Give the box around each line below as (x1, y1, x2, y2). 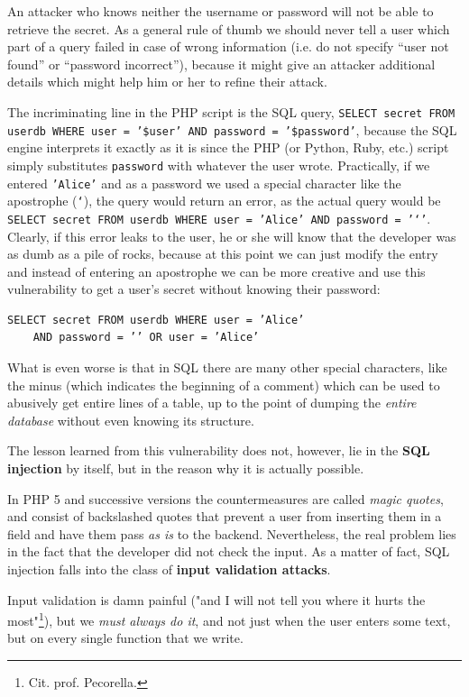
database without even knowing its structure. (7, 410, 254, 429)
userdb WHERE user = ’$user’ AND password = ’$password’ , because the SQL (7, 120, 457, 139)
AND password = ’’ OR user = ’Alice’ (32, 331, 260, 344)
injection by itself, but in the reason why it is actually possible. (7, 459, 364, 478)
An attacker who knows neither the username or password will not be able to (7, 2, 434, 20)
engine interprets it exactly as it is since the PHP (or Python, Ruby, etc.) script (7, 138, 449, 157)
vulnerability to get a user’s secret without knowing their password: (7, 280, 381, 298)
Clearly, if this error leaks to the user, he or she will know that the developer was (7, 226, 456, 245)
